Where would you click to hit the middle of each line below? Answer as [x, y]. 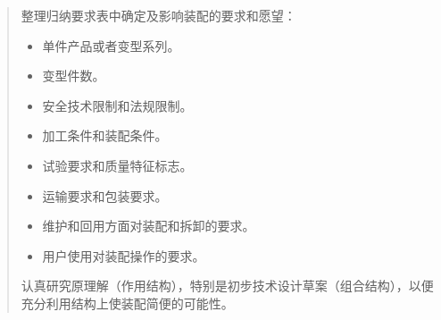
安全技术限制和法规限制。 [117, 105]
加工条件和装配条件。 [105, 135]
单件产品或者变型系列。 [111, 45]
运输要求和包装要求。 [105, 195]
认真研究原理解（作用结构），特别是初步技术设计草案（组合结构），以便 [227, 286]
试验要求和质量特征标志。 [117, 165]
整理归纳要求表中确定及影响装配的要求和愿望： [158, 15]
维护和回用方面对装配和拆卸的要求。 [149, 226]
